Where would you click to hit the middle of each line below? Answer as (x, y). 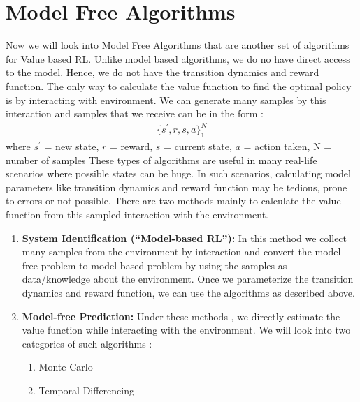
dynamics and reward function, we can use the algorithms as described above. (188, 292)
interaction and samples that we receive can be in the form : (135, 113)
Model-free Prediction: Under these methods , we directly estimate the (181, 316)
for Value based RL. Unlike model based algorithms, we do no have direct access (178, 58)
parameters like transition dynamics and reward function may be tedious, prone (177, 187)
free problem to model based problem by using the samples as (154, 265)
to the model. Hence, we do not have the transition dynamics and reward (163, 72)
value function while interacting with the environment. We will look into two (186, 330)
